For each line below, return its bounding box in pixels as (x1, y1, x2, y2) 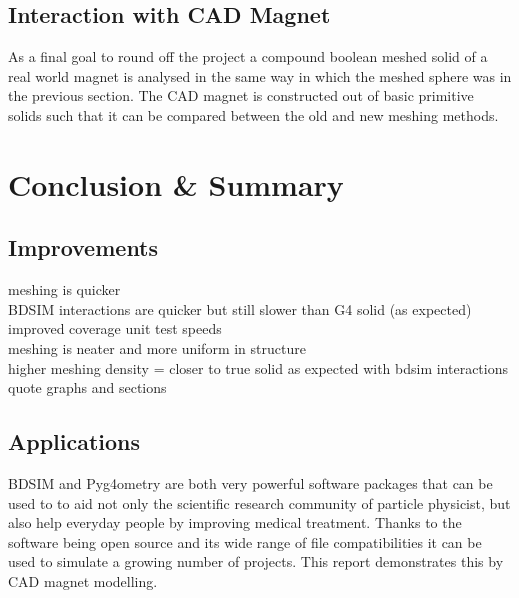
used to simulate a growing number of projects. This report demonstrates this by (8, 551, 504, 572)
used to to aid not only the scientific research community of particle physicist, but (8, 492, 511, 513)
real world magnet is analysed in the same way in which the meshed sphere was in (8, 65, 512, 86)
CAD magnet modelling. (8, 570, 158, 591)
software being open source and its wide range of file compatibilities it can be (8, 531, 482, 552)
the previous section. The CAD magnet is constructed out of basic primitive (8, 85, 474, 106)
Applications (8, 426, 141, 457)
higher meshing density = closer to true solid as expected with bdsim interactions (8, 357, 509, 378)
